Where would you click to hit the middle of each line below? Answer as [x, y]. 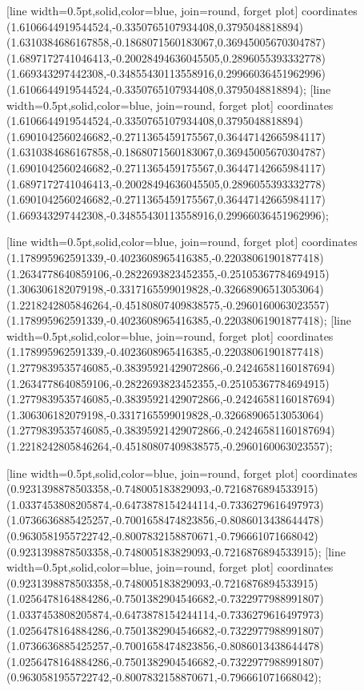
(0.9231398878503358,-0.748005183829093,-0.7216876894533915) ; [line [176, 551]
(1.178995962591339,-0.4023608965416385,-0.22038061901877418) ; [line [179, 320]
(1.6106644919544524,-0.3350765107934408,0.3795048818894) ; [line [169, 89]
